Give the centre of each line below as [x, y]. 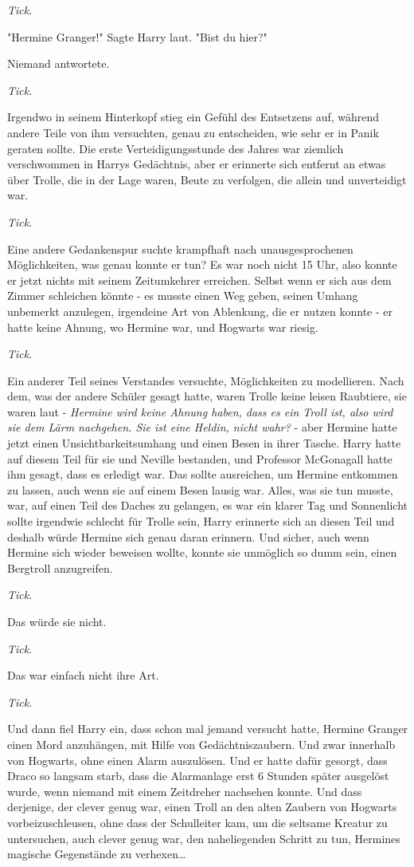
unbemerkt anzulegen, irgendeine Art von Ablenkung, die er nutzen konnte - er [200, 311]
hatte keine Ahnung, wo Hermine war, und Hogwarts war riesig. [163, 327]
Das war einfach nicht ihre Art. [83, 675]
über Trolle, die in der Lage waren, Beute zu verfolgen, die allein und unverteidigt [207, 179]
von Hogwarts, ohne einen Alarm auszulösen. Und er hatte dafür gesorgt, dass [197, 760]
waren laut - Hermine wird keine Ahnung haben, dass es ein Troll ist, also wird [200, 411]
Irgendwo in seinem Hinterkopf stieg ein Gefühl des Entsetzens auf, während [193, 117]
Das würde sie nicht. [57, 621]
